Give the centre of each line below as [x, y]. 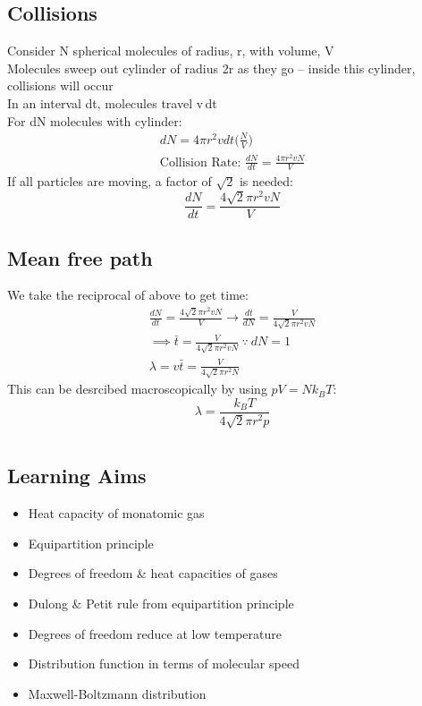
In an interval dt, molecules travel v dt [112, 102]
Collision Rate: [200, 162]
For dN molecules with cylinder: [95, 120]
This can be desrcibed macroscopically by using [137, 389]
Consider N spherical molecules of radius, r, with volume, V [171, 51]
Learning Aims [77, 476]
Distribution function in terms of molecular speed [164, 663]
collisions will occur [60, 85]
